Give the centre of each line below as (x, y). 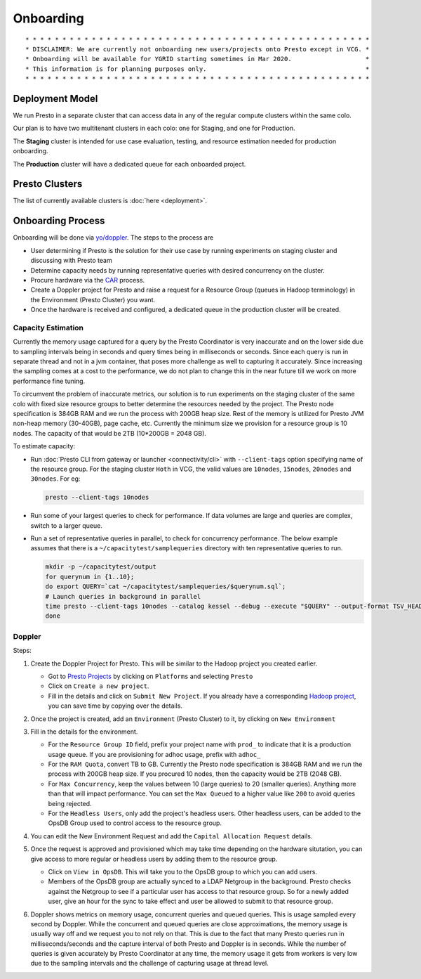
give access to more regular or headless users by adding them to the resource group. (154, 859)
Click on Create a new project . (99, 686)
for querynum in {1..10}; (90, 577)
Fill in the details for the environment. (84, 732)
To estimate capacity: (44, 446)
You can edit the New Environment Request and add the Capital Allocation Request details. (172, 836)
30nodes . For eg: (55, 479)
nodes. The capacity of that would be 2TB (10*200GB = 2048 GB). (110, 433)
